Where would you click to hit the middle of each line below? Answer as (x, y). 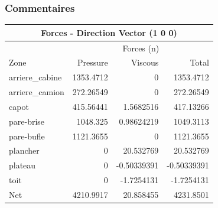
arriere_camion (37, 92)
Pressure (92, 62)
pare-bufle (27, 136)
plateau (22, 165)
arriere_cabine (35, 77)
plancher (24, 150)
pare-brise (27, 121)
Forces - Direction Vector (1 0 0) (109, 32)
